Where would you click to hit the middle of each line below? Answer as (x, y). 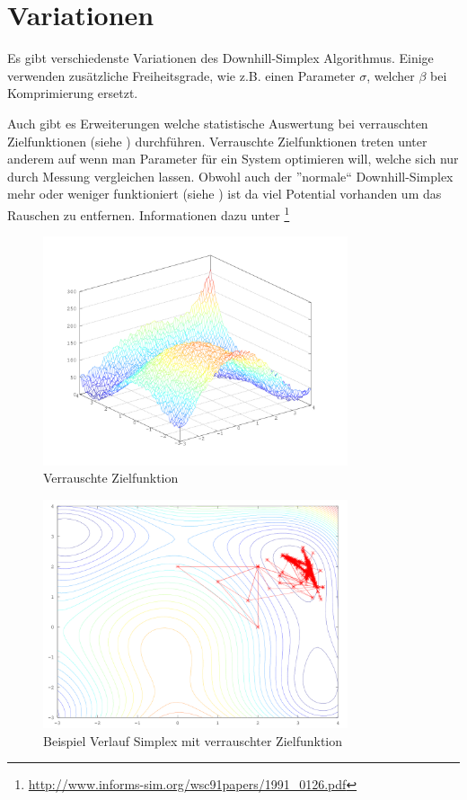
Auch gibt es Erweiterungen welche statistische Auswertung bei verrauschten (218, 123)
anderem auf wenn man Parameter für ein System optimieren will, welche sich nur (233, 159)
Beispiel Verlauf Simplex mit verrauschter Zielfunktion (193, 740)
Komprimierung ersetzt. (73, 93)
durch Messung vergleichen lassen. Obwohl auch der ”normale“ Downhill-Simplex (230, 176)
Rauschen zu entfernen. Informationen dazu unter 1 (149, 213)
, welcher (391, 75)
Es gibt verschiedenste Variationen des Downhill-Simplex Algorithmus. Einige (220, 58)
